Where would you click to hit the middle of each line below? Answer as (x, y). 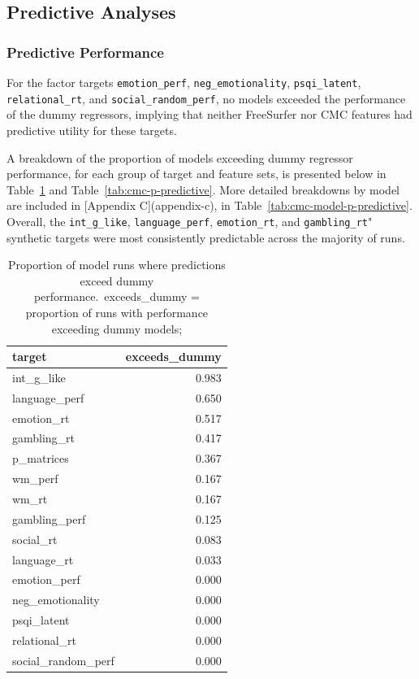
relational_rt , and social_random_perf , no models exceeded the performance (206, 98)
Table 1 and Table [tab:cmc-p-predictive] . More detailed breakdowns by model (203, 189)
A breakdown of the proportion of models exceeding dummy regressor (180, 157)
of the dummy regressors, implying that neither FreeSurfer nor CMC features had (209, 114)
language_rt (43, 559)
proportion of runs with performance (117, 312)
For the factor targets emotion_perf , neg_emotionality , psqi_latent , (184, 82)
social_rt (35, 539)
